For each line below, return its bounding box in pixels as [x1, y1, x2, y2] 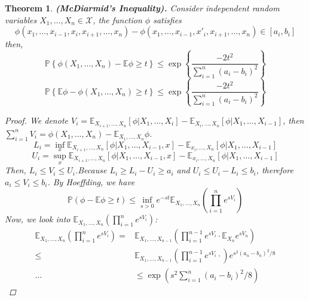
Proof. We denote [5, 114, 68, 126]
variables [5, 13, 37, 26]
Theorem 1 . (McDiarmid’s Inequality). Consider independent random [5, 2, 280, 14]
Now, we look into [5, 213, 71, 225]
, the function [93, 13, 142, 26]
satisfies [153, 13, 182, 26]
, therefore [256, 164, 293, 176]
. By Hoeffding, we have [47, 175, 135, 188]
